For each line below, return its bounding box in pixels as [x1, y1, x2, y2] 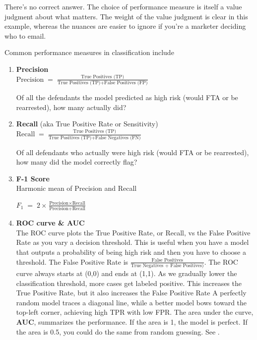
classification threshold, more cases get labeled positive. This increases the [16, 278, 242, 288]
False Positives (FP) [104, 80, 148, 86]
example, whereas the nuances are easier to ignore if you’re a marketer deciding [4, 21, 246, 31]
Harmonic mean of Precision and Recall [16, 183, 137, 193]
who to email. [4, 30, 46, 41]
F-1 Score [16, 173, 50, 183]
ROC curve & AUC [16, 218, 85, 228]
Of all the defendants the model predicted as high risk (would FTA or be [16, 92, 238, 103]
